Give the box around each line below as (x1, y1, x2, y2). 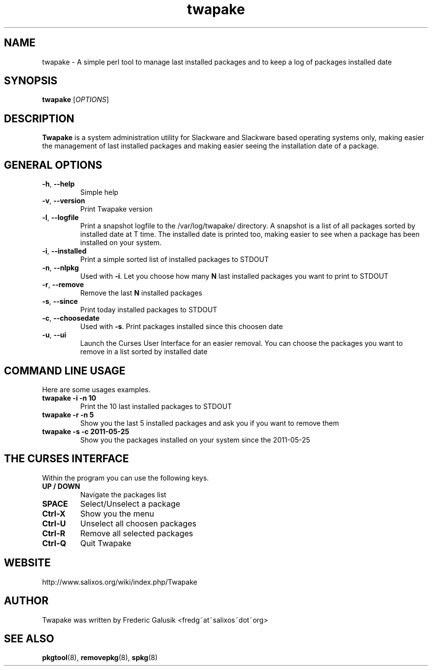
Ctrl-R (42, 528, 66, 538)
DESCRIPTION (4, 112, 74, 125)
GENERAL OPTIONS (4, 158, 103, 171)
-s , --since (42, 297, 78, 306)
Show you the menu (80, 508, 154, 519)
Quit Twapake (80, 538, 132, 548)
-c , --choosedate (42, 314, 100, 323)
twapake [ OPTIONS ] (42, 95, 109, 104)
